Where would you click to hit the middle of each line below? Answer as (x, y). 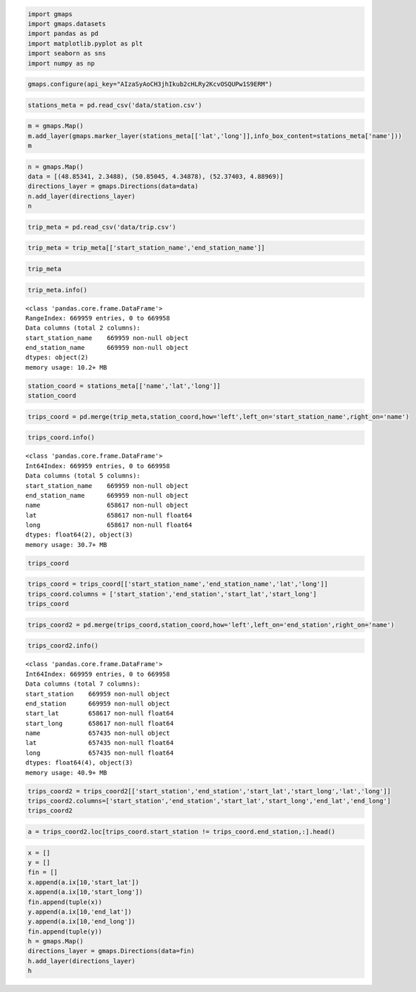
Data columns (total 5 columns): (83, 476)
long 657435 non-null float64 (100, 753)
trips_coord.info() (61, 438)
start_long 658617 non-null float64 (100, 723)
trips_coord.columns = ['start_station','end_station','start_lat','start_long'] (173, 594)
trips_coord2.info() (63, 646)
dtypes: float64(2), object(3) (79, 535)
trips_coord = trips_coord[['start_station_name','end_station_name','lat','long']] (178, 584)
